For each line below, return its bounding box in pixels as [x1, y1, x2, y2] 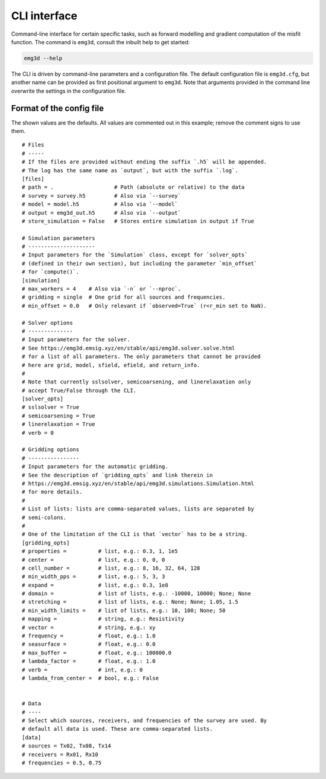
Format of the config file [11, 103, 104, 113]
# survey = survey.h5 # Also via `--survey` [22, 192, 181, 199]
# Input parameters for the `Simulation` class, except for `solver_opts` [22, 252, 248, 258]
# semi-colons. [22, 514, 67, 521]
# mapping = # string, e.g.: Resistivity [22, 616, 184, 622]
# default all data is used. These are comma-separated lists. [22, 726, 213, 732]
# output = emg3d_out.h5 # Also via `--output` [22, 209, 181, 216]
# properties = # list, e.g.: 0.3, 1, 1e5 [22, 548, 178, 555]
